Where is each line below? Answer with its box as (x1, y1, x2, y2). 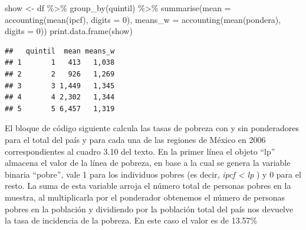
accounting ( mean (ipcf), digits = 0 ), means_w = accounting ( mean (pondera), (5, 13, 281, 25)
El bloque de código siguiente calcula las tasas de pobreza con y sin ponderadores (5, 122, 299, 134)
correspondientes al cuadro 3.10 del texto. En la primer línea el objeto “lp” (5, 145, 275, 157)
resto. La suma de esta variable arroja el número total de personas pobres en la (5, 179, 291, 192)
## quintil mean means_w (5, 46, 115, 55)
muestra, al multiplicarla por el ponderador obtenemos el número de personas (5, 191, 285, 203)
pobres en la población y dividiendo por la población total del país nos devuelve (5, 202, 294, 215)
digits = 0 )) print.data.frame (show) (5, 25, 133, 37)
